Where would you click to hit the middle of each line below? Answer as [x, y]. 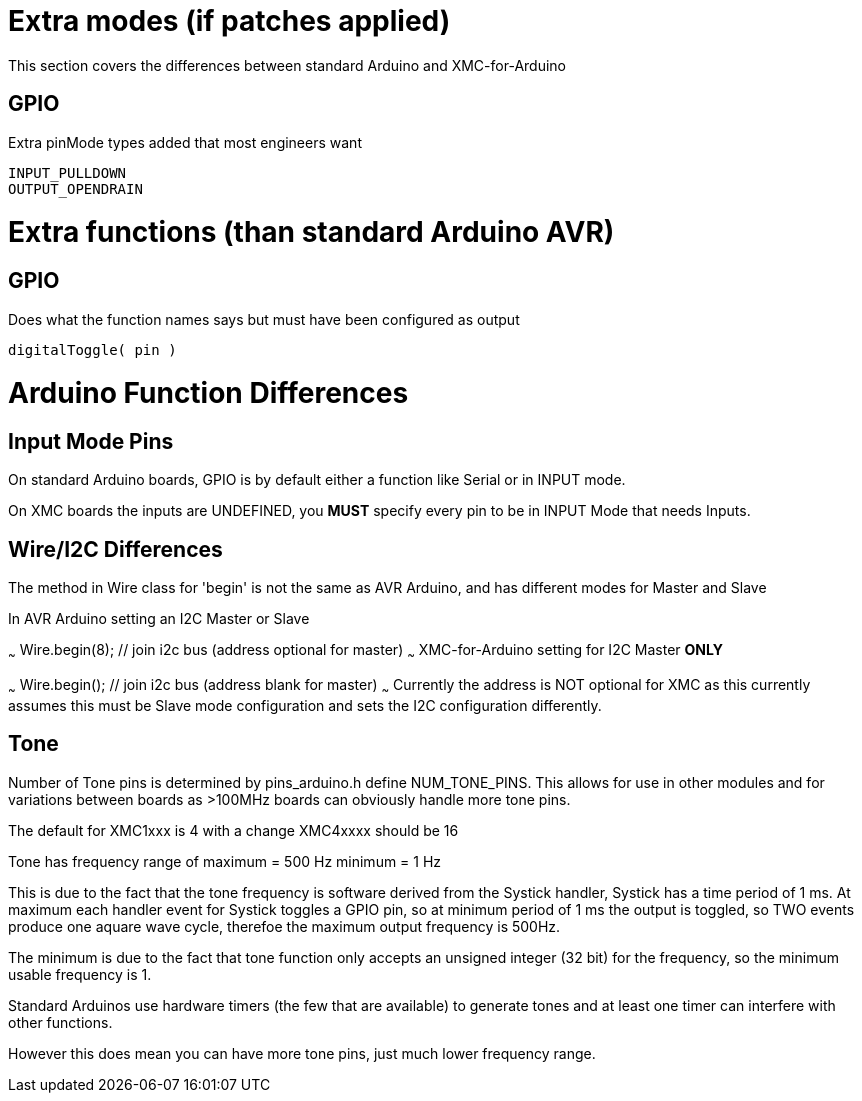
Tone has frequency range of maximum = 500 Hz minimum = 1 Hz [225, 861]
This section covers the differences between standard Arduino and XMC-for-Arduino [287, 65]
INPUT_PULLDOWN [67, 172]
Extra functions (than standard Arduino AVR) [311, 232]
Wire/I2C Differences [115, 549]
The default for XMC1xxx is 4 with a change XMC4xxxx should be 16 [233, 830]
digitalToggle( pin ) [92, 349]
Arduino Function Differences [208, 393]
